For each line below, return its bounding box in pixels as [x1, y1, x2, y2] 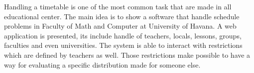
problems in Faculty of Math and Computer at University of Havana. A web [4, 21, 237, 31]
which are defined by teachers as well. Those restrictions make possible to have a [4, 49, 251, 60]
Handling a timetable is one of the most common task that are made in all [4, 1, 232, 11]
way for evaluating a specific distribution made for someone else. [4, 59, 201, 70]
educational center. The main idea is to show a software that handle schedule [4, 11, 240, 21]
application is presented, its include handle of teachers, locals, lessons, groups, [4, 30, 242, 40]
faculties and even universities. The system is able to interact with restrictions [4, 40, 243, 50]
